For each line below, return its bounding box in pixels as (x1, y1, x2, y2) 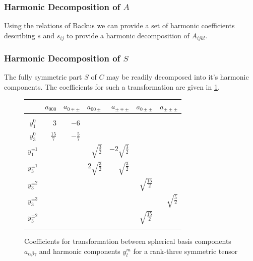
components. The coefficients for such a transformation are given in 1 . (4, 82, 220, 92)
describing (4, 30, 35, 40)
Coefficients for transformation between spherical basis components (24, 236, 231, 246)
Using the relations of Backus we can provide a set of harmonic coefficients (4, 20, 235, 31)
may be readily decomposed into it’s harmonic (106, 72, 249, 82)
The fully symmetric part (4, 72, 82, 82)
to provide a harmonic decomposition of (67, 30, 189, 40)
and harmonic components (39, 245, 120, 256)
